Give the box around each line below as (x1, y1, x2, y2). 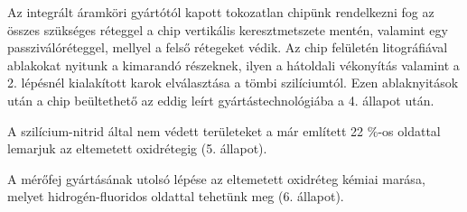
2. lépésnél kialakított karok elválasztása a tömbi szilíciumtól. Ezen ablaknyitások (7, 73, 459, 92)
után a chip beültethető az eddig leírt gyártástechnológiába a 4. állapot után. (7, 90, 434, 109)
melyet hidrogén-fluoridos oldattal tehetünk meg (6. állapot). (7, 187, 344, 206)
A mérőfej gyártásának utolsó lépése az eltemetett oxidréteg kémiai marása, (7, 169, 425, 188)
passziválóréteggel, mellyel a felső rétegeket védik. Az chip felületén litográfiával (7, 38, 448, 57)
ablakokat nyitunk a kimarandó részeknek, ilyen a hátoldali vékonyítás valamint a (7, 55, 460, 74)
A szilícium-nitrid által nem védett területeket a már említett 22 (7, 121, 364, 140)
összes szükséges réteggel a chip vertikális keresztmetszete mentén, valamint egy (7, 20, 448, 39)
